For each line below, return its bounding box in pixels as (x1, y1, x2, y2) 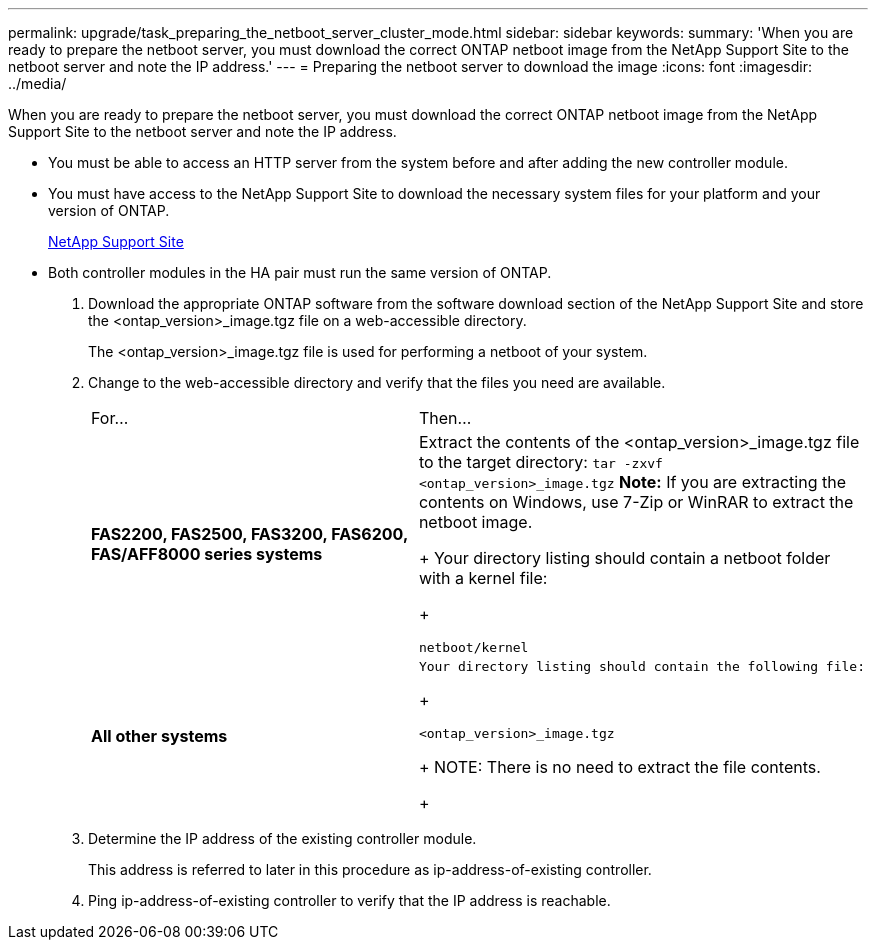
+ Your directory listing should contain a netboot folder (418, 548, 831, 568)
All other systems (91, 726, 228, 746)
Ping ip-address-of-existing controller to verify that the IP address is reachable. (88, 892, 611, 909)
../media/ (8, 75, 67, 92)
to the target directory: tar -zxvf (418, 452, 663, 472)
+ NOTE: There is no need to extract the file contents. (418, 757, 821, 777)
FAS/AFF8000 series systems (91, 543, 323, 564)
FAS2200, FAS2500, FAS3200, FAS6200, (91, 523, 408, 544)
